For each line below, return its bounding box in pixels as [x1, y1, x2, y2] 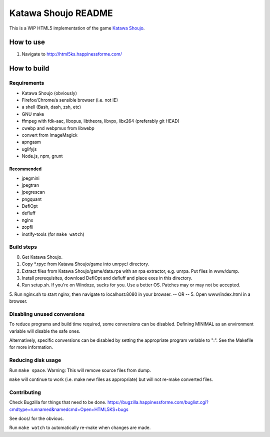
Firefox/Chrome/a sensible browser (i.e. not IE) [21, 97, 118, 103]
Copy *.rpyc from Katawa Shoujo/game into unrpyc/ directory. [21, 261, 149, 267]
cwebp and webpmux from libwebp [21, 125, 94, 131]
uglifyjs [21, 146, 37, 152]
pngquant [21, 196, 42, 202]
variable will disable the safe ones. [9, 328, 80, 334]
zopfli [21, 224, 33, 230]
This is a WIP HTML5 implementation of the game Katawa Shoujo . [9, 25, 145, 31]
